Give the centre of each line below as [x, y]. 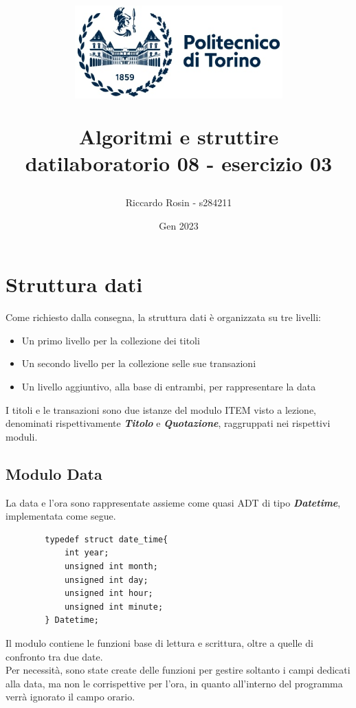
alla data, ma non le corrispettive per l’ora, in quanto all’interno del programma [174, 683]
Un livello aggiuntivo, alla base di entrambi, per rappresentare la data [169, 387]
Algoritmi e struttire [179, 136]
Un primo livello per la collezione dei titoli [111, 340]
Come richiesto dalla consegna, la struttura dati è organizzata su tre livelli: [163, 317]
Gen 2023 [179, 225]
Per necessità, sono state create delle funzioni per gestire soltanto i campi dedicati [178, 670]
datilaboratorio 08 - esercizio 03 [179, 163]
